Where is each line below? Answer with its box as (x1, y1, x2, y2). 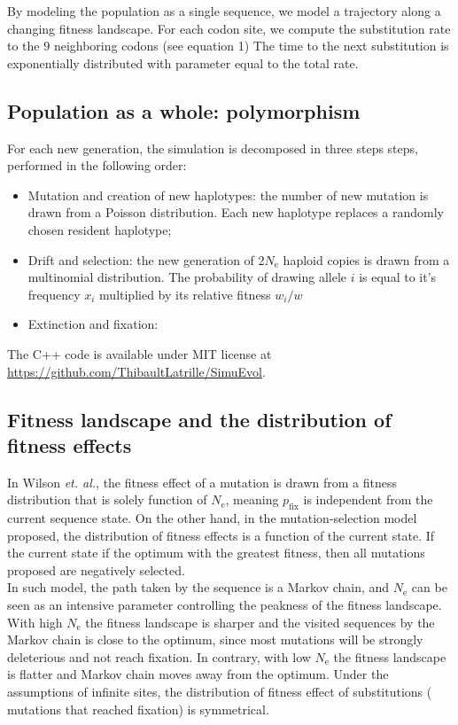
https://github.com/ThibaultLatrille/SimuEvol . (7, 362, 266, 380)
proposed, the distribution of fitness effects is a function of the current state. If (7, 526, 435, 544)
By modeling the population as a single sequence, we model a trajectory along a (7, 2, 441, 19)
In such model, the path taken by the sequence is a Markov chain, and (7, 578, 390, 596)
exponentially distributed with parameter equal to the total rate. (7, 53, 359, 72)
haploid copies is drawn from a (283, 250, 450, 269)
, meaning (225, 490, 279, 509)
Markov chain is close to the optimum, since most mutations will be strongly (7, 630, 423, 649)
